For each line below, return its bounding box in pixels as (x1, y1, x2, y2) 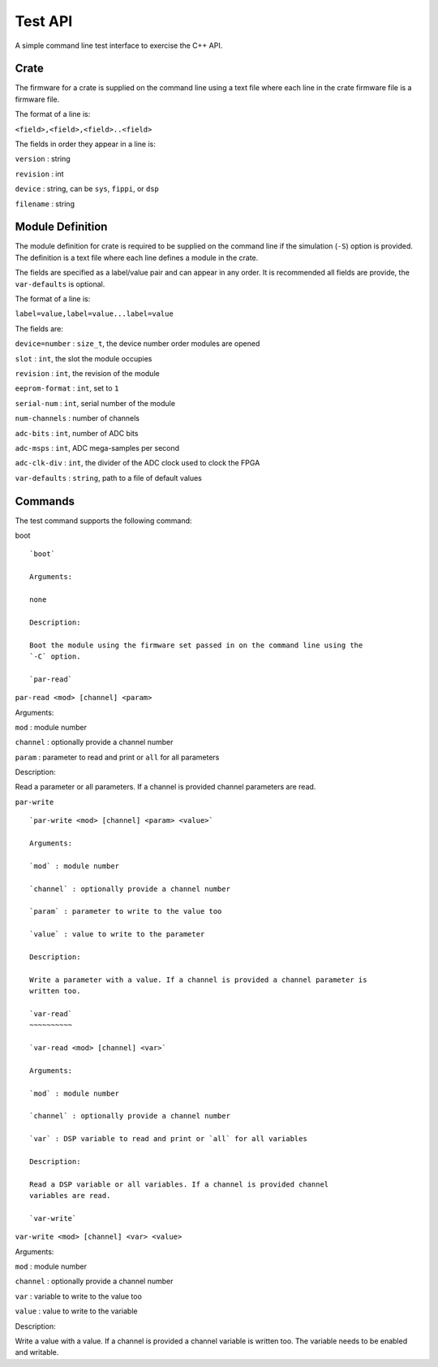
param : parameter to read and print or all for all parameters (15, 752, 220, 762)
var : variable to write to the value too (15, 1291, 142, 1301)
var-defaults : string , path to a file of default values (15, 473, 202, 482)
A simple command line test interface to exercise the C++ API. (15, 41, 223, 50)
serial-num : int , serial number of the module (15, 398, 176, 408)
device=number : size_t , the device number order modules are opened (15, 339, 260, 348)
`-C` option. (29, 651, 81, 661)
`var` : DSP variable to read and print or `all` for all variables (29, 1134, 307, 1144)
